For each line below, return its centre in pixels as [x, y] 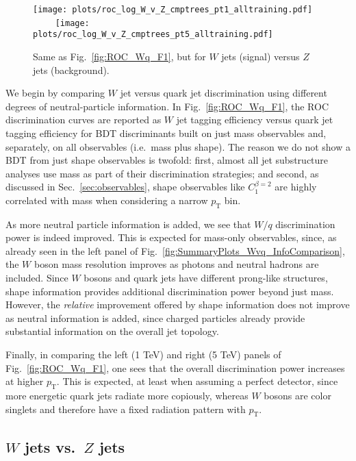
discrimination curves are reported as [84, 120]
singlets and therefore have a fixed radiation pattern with [126, 409]
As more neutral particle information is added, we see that [128, 224]
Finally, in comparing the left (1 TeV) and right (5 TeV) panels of [143, 354]
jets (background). [71, 70]
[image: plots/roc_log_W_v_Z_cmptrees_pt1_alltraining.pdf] [173, 10]
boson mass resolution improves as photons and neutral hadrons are [176, 264]
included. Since [37, 278]
